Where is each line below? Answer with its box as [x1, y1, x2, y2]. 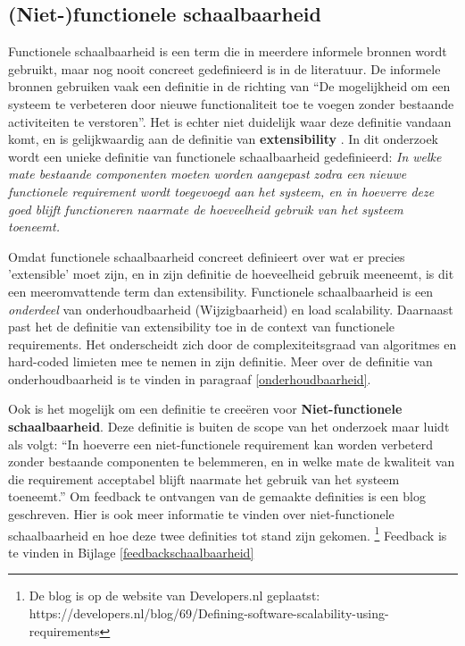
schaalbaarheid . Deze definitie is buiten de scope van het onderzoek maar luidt [8, 417, 450, 436]
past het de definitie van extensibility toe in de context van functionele [8, 317, 394, 336]
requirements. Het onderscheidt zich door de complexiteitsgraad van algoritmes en [8, 334, 457, 353]
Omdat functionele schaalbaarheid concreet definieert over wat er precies [8, 247, 405, 265]
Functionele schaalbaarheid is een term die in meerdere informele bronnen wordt [8, 42, 447, 61]
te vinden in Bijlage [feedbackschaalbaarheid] [8, 542, 254, 561]
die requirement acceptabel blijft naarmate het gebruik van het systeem [8, 469, 400, 488]
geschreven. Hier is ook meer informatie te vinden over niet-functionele [8, 505, 394, 524]
